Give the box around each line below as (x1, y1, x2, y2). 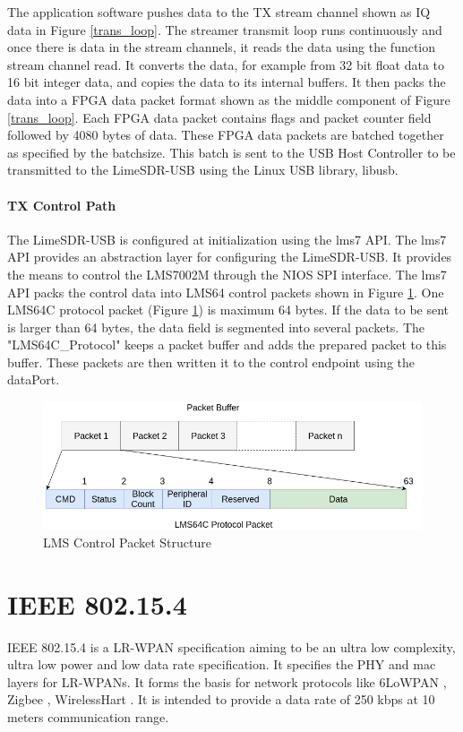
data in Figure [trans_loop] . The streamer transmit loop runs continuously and (7, 20, 442, 39)
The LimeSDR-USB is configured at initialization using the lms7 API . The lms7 (7, 229, 447, 248)
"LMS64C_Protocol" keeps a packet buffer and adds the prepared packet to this (7, 335, 447, 354)
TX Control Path (7, 195, 116, 214)
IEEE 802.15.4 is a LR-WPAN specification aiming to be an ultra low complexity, (7, 637, 456, 656)
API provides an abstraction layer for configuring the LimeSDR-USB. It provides (7, 247, 452, 266)
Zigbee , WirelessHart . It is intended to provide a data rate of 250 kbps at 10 (7, 690, 435, 709)
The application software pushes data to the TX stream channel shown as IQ (7, 3, 431, 21)
